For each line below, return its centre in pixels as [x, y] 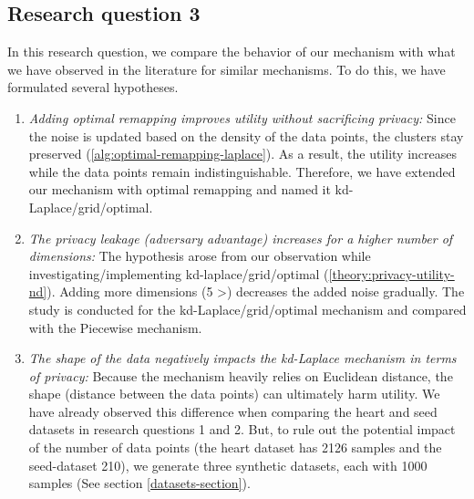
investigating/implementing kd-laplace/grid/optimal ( [179, 273]
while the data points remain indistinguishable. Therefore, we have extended [242, 171]
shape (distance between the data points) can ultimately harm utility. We [234, 394]
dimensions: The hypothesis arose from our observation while [200, 256]
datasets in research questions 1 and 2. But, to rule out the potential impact [242, 429]
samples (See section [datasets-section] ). [139, 483]
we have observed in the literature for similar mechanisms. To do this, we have [227, 69]
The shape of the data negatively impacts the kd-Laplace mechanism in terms [242, 358]
